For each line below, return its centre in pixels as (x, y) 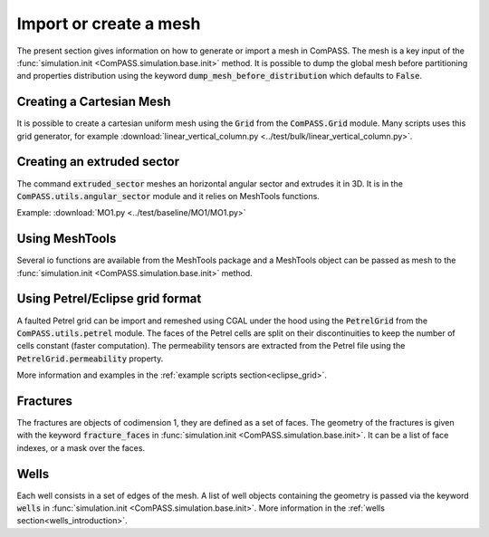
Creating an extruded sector (98, 162)
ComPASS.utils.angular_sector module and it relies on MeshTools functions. (168, 196)
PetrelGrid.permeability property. (90, 359)
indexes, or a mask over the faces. (81, 447)
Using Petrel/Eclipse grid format (109, 299)
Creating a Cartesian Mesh (94, 102)
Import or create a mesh (109, 24)
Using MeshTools (67, 239)
